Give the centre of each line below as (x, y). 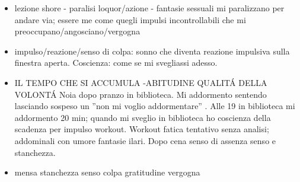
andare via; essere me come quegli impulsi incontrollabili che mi (130, 19)
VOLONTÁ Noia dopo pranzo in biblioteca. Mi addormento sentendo (141, 94)
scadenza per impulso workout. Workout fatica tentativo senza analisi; (142, 129)
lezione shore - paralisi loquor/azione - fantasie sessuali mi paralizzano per (149, 8)
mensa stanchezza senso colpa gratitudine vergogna (107, 172)
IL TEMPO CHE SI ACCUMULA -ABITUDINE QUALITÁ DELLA (141, 82)
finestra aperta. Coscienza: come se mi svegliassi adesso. (116, 63)
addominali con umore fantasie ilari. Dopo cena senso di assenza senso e (145, 140)
